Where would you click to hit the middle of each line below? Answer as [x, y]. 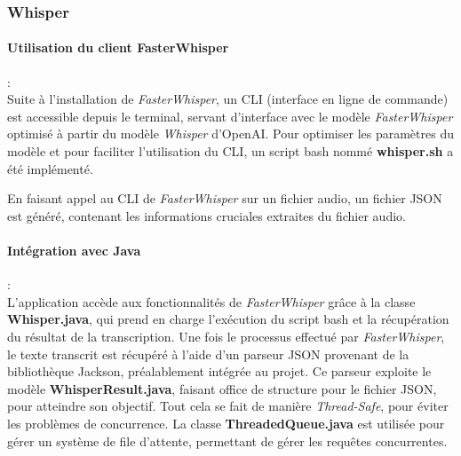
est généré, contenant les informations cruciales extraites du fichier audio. [207, 215]
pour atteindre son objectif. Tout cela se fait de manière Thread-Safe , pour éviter [228, 406]
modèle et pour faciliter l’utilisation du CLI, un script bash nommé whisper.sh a [230, 151]
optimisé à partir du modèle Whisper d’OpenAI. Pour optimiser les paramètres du [230, 134]
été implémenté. [50, 168]
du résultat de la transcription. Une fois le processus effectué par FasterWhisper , [226, 336]
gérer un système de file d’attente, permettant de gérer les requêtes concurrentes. [227, 440]
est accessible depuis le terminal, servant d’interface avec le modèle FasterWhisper [230, 116]
